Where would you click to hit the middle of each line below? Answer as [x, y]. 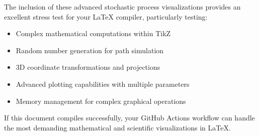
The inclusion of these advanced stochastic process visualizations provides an [122, 7]
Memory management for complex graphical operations [101, 101]
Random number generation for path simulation [90, 50]
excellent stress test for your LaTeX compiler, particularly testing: [106, 16]
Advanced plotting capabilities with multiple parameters [103, 84]
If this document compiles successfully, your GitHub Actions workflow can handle [129, 118]
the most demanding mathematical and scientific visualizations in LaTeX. [117, 127]
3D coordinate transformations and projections [88, 67]
